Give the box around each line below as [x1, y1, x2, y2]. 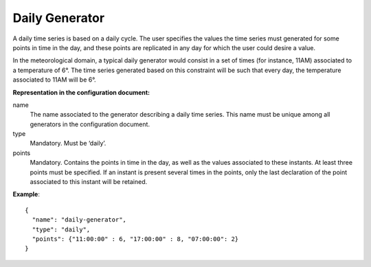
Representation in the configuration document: [12, 88, 150, 96]
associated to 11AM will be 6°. [12, 76, 96, 84]
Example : [12, 190, 41, 198]
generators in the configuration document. [30, 120, 150, 128]
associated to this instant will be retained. [30, 178, 148, 186]
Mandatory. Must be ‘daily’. [30, 139, 106, 148]
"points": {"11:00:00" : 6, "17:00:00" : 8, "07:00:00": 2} [32, 235, 239, 243]
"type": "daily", [32, 225, 91, 233]
